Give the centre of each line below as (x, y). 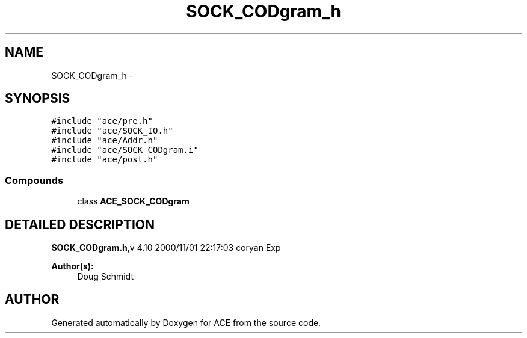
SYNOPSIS (38, 99)
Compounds (34, 180)
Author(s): (72, 266)
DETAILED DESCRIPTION (80, 224)
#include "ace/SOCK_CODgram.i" (125, 150)
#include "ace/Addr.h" (105, 140)
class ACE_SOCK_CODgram (133, 201)
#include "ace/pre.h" (102, 121)
